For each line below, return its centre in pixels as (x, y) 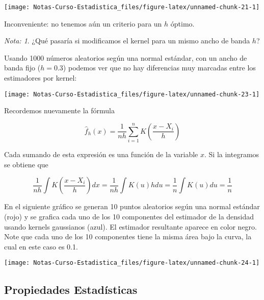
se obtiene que (26, 164)
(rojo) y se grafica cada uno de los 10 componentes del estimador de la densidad (129, 216)
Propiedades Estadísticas (71, 290)
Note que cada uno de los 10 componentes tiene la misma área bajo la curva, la (128, 236)
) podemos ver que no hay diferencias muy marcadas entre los (159, 68)
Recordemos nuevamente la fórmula (59, 110)
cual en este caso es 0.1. (41, 246)
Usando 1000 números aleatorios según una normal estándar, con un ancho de (126, 57)
